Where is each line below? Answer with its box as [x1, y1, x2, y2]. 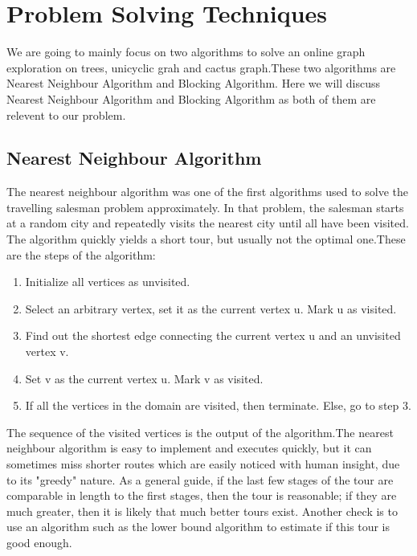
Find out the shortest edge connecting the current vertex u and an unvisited [25, 327, 401, 344]
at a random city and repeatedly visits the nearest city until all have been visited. [6, 215, 409, 231]
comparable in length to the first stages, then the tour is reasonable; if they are [6, 487, 397, 504]
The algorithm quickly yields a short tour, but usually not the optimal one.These [6, 231, 406, 247]
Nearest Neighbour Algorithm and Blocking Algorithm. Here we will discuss [6, 75, 381, 92]
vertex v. [25, 343, 69, 360]
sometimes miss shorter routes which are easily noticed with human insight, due [6, 456, 400, 472]
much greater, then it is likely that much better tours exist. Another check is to [6, 502, 398, 519]
